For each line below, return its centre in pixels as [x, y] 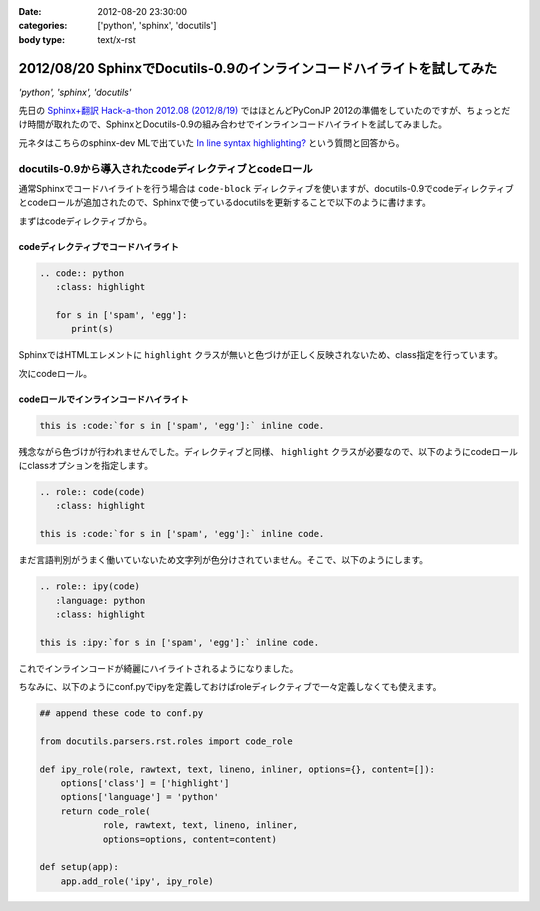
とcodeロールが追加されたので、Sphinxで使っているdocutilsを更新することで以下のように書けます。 [225, 202]
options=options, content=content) [189, 839]
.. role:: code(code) [92, 492]
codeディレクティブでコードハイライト [98, 246]
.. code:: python [82, 273]
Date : [30, 11]
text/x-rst [116, 39]
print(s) [92, 329]
